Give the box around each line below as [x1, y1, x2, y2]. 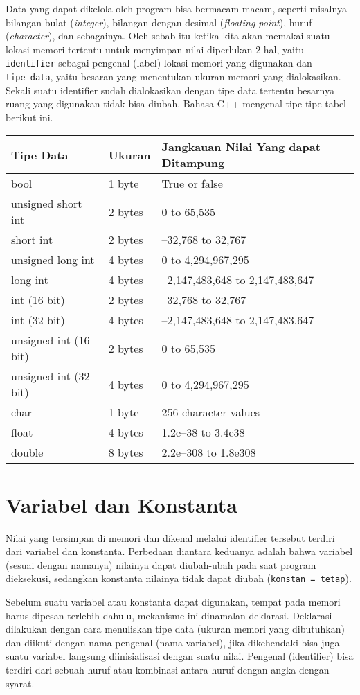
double [11, 444, 44, 461]
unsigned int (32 [11, 368, 90, 385]
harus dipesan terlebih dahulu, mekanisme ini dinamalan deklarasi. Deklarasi [6, 608, 332, 622]
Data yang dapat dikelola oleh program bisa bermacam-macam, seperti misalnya [6, 1, 347, 15]
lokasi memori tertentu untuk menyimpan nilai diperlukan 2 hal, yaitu [6, 42, 305, 56]
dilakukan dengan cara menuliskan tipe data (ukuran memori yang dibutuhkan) [6, 622, 345, 636]
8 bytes [108, 444, 143, 461]
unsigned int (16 [11, 332, 90, 349]
